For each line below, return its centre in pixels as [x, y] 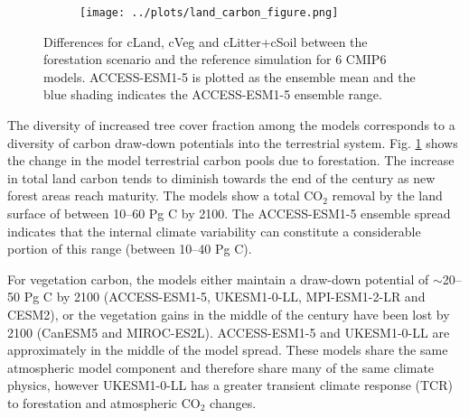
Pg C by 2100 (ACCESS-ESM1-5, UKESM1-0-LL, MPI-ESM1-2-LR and [225, 297]
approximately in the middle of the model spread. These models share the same [228, 350]
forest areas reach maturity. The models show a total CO [165, 195]
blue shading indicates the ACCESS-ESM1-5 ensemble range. [213, 94]
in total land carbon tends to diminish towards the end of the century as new [221, 177]
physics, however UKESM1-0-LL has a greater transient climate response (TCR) [230, 385]
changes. [233, 402]
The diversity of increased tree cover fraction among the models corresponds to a [231, 125]
